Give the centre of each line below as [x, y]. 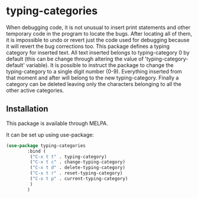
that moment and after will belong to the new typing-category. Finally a [92, 78]
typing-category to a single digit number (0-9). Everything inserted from [94, 71]
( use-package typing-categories [46, 146]
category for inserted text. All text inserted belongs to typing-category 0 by [98, 52]
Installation [27, 109]
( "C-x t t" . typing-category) [69, 157]
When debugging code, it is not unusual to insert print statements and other [98, 27]
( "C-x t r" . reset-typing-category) [76, 173]
